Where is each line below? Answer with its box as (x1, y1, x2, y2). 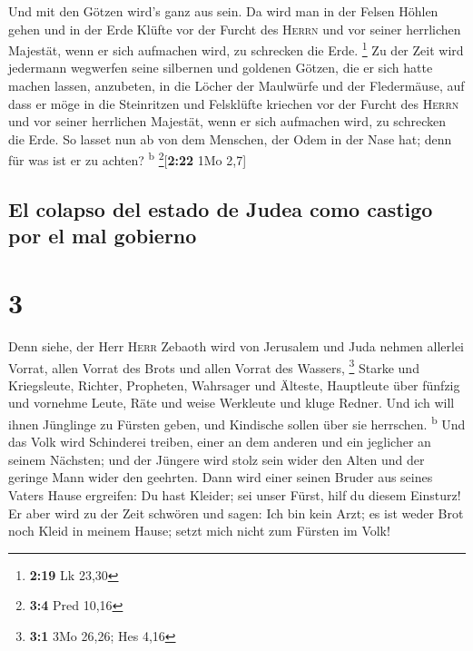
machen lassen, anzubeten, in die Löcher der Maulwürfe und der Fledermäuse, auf (8, 76, 465, 95)
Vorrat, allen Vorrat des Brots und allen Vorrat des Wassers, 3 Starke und (8, 355, 419, 377)
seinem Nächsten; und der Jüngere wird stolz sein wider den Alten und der (8, 449, 425, 469)
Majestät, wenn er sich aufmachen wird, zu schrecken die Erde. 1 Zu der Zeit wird (8, 38, 464, 59)
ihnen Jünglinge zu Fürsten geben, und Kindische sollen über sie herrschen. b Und (8, 411, 466, 433)
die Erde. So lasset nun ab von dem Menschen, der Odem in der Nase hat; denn (8, 129, 452, 148)
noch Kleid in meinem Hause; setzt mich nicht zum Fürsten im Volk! (8, 521, 390, 540)
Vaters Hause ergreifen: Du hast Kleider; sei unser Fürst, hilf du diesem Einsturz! (8, 486, 461, 505)
